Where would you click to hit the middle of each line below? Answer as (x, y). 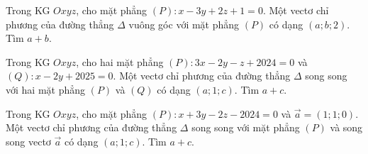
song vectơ (28, 141)
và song (346, 127)
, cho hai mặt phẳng (120, 61)
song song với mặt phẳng (246, 127)
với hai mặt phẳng (46, 89)
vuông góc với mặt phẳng (184, 24)
